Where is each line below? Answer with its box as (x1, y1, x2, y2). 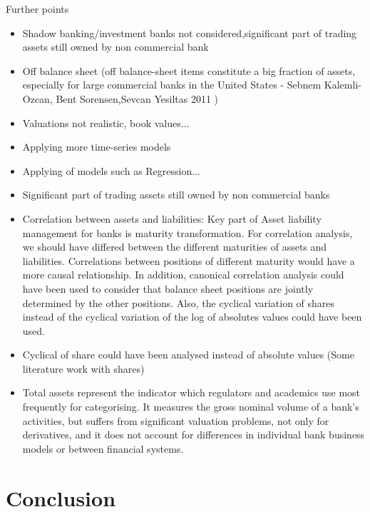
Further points (6, 1, 69, 16)
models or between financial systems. (22, 441, 184, 456)
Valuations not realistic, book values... (22, 115, 190, 130)
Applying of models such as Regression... (22, 163, 200, 178)
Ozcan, (22, 91, 53, 106)
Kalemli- (324, 77, 361, 92)
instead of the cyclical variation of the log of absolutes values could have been (22, 309, 362, 324)
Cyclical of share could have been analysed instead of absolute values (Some (22, 347, 354, 362)
